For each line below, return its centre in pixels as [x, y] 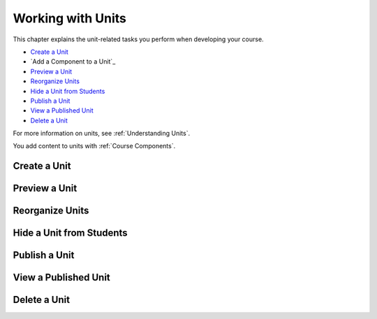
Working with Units [70, 18]
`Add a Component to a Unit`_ [73, 62]
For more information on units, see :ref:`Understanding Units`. [102, 134]
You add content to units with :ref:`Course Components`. [94, 146]
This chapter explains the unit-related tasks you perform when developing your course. [139, 39]
